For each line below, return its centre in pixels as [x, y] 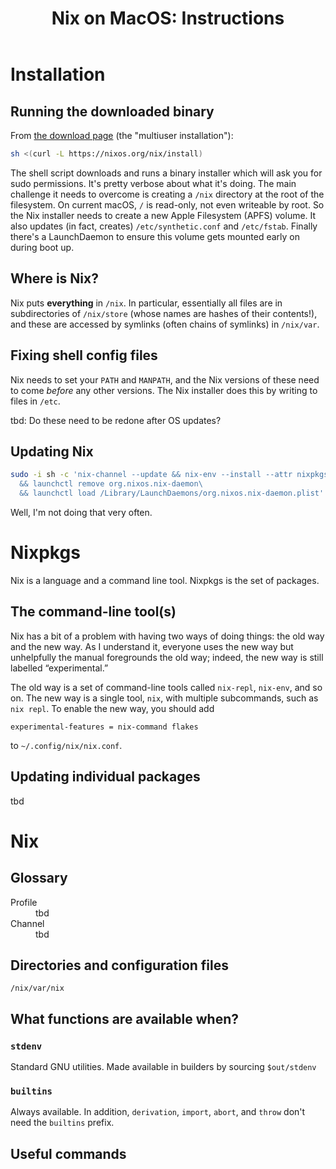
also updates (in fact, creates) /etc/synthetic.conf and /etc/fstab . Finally [164, 226]
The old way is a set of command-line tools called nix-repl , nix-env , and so [166, 687]
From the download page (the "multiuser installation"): [122, 135]
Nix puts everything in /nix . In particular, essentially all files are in [146, 303]
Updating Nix [52, 451]
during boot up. [42, 247]
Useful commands [68, 1153]
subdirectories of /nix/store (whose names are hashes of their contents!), [164, 313]
